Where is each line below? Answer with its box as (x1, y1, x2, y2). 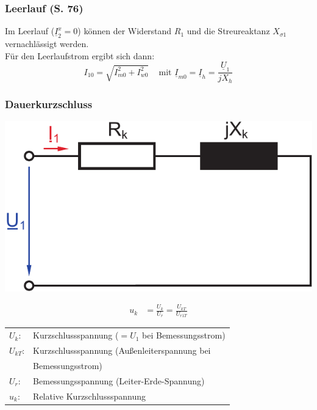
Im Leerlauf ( (5, 24, 55, 37)
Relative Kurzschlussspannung (33, 389, 146, 402)
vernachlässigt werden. (5, 37, 89, 50)
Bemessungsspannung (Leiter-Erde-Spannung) (33, 374, 205, 387)
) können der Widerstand (77, 24, 172, 37)
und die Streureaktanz (187, 24, 270, 37)
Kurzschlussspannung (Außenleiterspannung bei (33, 344, 211, 356)
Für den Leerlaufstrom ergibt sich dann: (5, 49, 155, 62)
